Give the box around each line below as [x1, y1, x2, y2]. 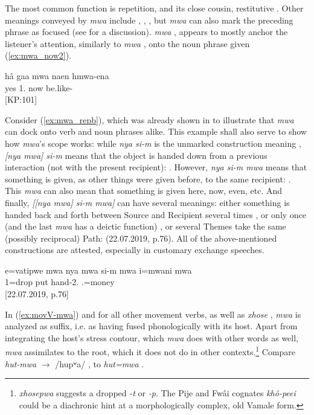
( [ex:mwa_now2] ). [5, 49, 72, 62]
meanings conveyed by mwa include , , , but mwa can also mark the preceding [5, 13, 293, 26]
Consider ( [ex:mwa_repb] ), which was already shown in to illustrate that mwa [5, 113, 294, 126]
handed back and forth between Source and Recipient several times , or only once [5, 208, 307, 220]
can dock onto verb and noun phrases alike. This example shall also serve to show [5, 125, 307, 138]
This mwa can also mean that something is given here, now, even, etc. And [5, 184, 283, 197]
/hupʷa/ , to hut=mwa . [55, 357, 144, 370]
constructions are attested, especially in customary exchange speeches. [5, 243, 264, 256]
